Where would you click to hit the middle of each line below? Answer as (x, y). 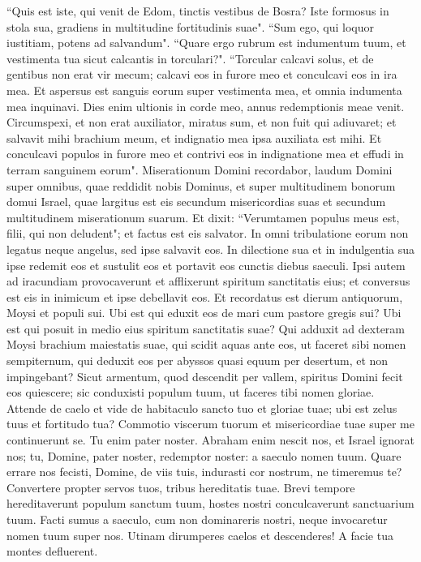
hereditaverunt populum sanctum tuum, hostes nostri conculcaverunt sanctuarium (210, 503)
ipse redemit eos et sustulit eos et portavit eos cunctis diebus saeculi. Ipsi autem (206, 265)
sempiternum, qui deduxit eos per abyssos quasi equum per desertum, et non (198, 360)
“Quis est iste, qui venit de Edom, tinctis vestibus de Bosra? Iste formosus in (198, 11)
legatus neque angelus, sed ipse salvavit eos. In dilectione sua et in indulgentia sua (211, 249)
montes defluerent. (52, 551)
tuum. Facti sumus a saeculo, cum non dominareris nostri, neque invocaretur (197, 519)
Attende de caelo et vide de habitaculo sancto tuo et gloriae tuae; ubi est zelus (202, 408)
